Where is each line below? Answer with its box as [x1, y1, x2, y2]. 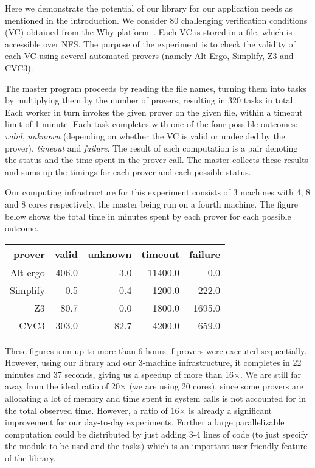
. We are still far [240, 368, 302, 380]
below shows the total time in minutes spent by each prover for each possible [5, 209, 291, 222]
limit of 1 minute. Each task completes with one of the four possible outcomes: [5, 117, 298, 130]
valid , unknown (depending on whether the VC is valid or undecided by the [5, 129, 285, 142]
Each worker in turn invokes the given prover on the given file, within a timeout [5, 105, 303, 118]
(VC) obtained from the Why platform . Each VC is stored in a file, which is [5, 26, 292, 38]
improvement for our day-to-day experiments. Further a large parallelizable [5, 416, 285, 428]
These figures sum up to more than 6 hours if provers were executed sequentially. [5, 344, 307, 357]
